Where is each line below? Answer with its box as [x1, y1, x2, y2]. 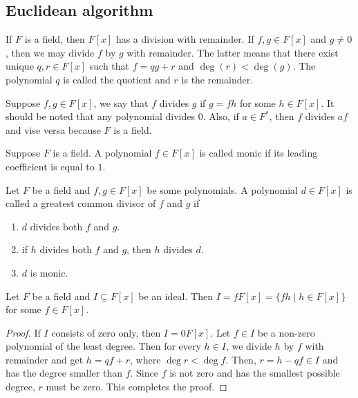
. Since [130, 366, 158, 380]
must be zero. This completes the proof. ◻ [46, 379, 227, 394]
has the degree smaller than [6, 366, 122, 380]
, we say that [93, 95, 149, 110]
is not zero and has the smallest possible [169, 366, 340, 380]
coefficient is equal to [6, 159, 95, 173]
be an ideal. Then [138, 288, 213, 303]
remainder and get [6, 352, 84, 366]
